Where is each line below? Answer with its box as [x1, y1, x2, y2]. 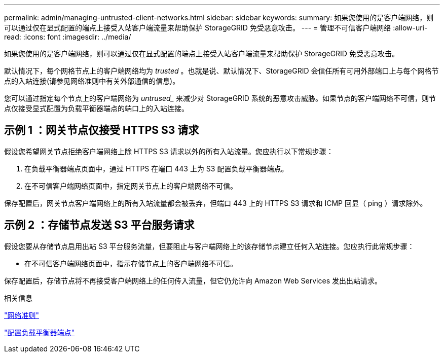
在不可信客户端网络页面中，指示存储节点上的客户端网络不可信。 [24, 259, 237, 268]
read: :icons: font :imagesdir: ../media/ [4, 32, 131, 41]
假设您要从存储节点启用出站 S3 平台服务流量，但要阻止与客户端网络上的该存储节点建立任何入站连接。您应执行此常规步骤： [4, 241, 415, 251]
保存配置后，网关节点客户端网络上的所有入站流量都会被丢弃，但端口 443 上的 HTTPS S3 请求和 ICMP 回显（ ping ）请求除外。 [4, 198, 427, 207]
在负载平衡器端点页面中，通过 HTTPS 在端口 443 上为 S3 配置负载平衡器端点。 [24, 164, 288, 173]
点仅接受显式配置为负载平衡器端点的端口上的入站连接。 [4, 104, 189, 113]
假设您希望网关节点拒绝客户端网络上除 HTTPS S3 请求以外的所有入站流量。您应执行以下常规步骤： [4, 147, 334, 156]
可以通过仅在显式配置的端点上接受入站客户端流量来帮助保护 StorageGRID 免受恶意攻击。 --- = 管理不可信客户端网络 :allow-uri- [4, 23, 428, 32]
